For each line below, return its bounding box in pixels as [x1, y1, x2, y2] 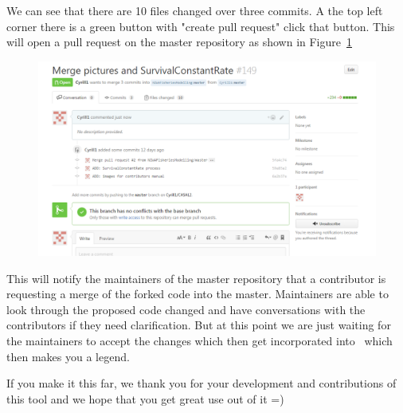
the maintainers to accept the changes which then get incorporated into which [6, 332, 393, 349]
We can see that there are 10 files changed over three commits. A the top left [6, 2, 383, 18]
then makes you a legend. [6, 348, 130, 364]
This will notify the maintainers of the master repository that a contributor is [6, 269, 386, 286]
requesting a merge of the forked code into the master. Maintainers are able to [6, 285, 389, 302]
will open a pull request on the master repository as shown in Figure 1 [6, 33, 352, 50]
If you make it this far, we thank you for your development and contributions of [6, 375, 397, 391]
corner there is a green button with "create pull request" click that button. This [6, 18, 395, 34]
